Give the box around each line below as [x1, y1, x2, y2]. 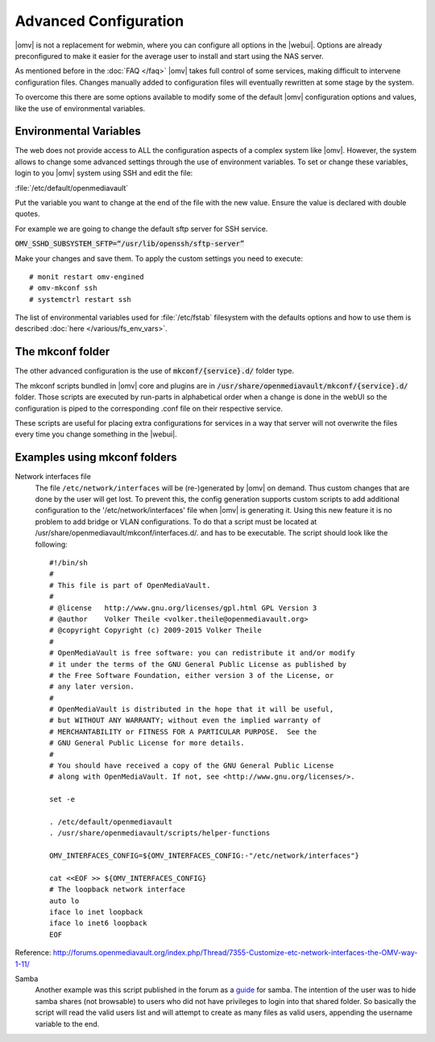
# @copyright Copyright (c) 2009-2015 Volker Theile [49, 626, 262, 635]
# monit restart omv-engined [29, 272, 144, 281]
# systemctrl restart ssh [29, 295, 132, 304]
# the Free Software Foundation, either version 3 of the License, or [49, 671, 334, 680]
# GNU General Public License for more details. [49, 738, 245, 748]
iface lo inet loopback [49, 908, 143, 917]
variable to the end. [35, 1019, 100, 1028]
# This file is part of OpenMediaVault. [49, 581, 211, 589]
